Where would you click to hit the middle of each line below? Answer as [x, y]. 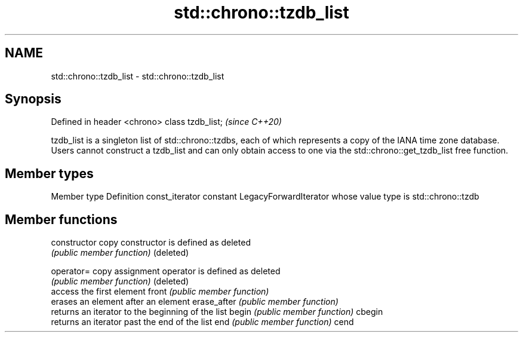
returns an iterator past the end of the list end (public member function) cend [202, 322]
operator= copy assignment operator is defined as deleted [166, 271]
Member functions [61, 219]
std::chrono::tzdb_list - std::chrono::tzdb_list [138, 76]
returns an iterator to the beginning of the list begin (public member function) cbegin [217, 312]
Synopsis [33, 99]
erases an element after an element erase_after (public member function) [195, 302]
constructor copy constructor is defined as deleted [151, 243]
